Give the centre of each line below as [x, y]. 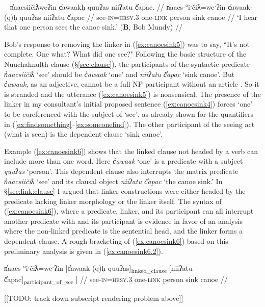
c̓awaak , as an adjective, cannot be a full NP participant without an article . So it [132, 84]
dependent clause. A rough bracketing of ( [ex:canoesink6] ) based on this [116, 241]
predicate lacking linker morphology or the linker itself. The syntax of [113, 201]
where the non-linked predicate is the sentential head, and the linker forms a [124, 231]
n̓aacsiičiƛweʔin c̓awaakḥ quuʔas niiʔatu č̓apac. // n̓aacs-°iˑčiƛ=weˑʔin [118, 7]
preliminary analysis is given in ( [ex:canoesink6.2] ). [84, 251]
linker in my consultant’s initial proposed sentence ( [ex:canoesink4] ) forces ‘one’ [128, 104]
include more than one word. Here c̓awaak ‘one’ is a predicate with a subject [124, 161]
